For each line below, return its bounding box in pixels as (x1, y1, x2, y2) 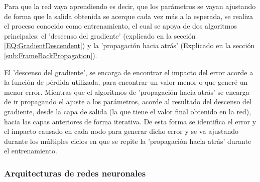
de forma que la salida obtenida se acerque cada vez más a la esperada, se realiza (4, 11, 253, 21)
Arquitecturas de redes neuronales (4, 166, 146, 179)
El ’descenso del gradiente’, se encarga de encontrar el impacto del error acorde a (4, 67, 253, 77)
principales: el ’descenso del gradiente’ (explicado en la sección (4, 30, 196, 41)
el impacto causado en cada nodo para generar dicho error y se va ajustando (4, 126, 239, 136)
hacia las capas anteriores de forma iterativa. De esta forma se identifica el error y (4, 116, 256, 126)
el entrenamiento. (4, 145, 57, 156)
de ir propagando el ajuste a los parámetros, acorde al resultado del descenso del (4, 96, 252, 107)
